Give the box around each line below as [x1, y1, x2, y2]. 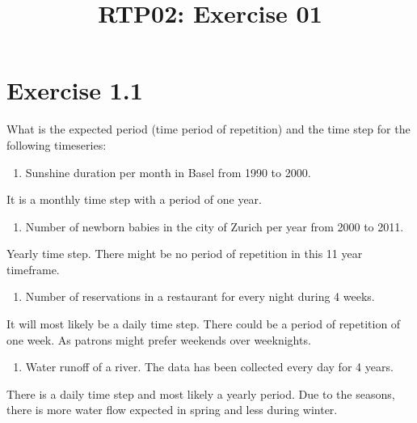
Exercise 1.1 [6, 74, 143, 107]
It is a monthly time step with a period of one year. [6, 191, 262, 208]
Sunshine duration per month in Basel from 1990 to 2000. [25, 163, 311, 180]
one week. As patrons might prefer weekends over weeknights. [6, 331, 311, 348]
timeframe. [6, 260, 60, 277]
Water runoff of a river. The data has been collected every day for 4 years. [25, 358, 394, 375]
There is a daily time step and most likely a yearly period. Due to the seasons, [6, 385, 395, 402]
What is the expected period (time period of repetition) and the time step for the [6, 121, 411, 137]
